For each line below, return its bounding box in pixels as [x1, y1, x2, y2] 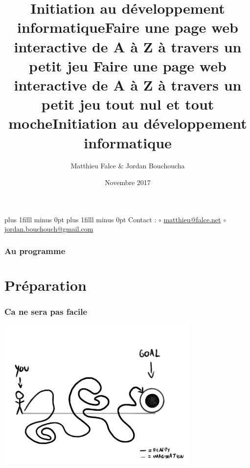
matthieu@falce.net [163, 214, 221, 224]
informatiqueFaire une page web [17, 17, 238, 37]
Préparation [4, 275, 87, 295]
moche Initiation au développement [8, 113, 247, 133]
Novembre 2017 [105, 177, 151, 187]
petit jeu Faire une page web [29, 55, 227, 75]
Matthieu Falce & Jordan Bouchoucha [70, 161, 185, 171]
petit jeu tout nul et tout [41, 94, 214, 114]
